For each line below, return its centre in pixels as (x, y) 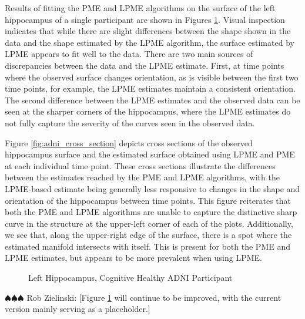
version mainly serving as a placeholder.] (78, 309)
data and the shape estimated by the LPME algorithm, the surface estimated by (150, 42)
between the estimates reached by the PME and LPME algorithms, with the (142, 177)
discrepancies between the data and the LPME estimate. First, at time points (145, 65)
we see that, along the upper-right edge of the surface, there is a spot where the (148, 235)
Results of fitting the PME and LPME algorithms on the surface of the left (140, 8)
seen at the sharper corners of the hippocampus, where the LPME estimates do (148, 111)
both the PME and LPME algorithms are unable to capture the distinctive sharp (151, 212)
